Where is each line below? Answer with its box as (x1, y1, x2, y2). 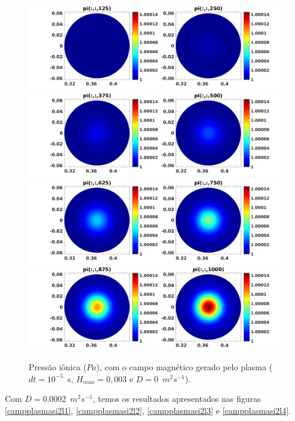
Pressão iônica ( (29, 361, 87, 373)
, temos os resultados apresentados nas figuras (93, 392, 261, 405)
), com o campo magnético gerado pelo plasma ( (96, 361, 273, 373)
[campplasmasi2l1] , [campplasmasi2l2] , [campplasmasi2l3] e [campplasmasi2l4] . (5, 404, 291, 416)
